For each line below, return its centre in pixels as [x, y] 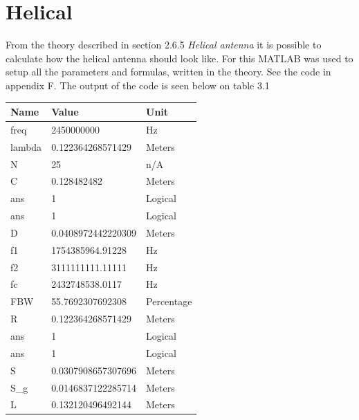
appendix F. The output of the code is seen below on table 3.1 [138, 85]
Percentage [169, 301]
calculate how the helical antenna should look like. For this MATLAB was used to [179, 58]
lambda [26, 146]
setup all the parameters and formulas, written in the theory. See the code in [168, 72]
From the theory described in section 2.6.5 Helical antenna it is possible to [164, 45]
